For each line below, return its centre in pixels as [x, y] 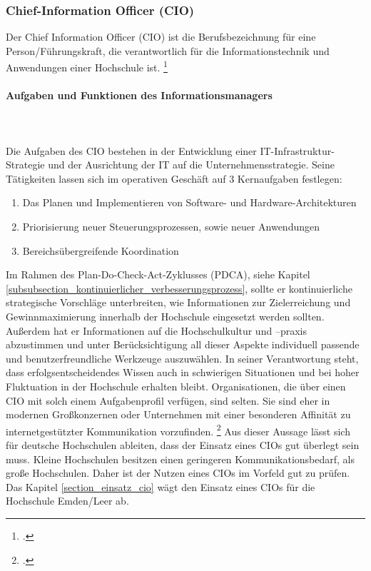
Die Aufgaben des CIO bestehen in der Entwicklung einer [131, 150]
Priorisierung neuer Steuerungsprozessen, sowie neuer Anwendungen [171, 227]
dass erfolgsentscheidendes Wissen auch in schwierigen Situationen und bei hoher [183, 372]
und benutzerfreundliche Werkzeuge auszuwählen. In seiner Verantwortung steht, [182, 358]
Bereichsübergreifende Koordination [101, 250]
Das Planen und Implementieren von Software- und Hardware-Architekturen [189, 202]
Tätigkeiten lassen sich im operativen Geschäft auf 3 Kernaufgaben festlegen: [174, 178]
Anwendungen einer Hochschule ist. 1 [87, 66]
